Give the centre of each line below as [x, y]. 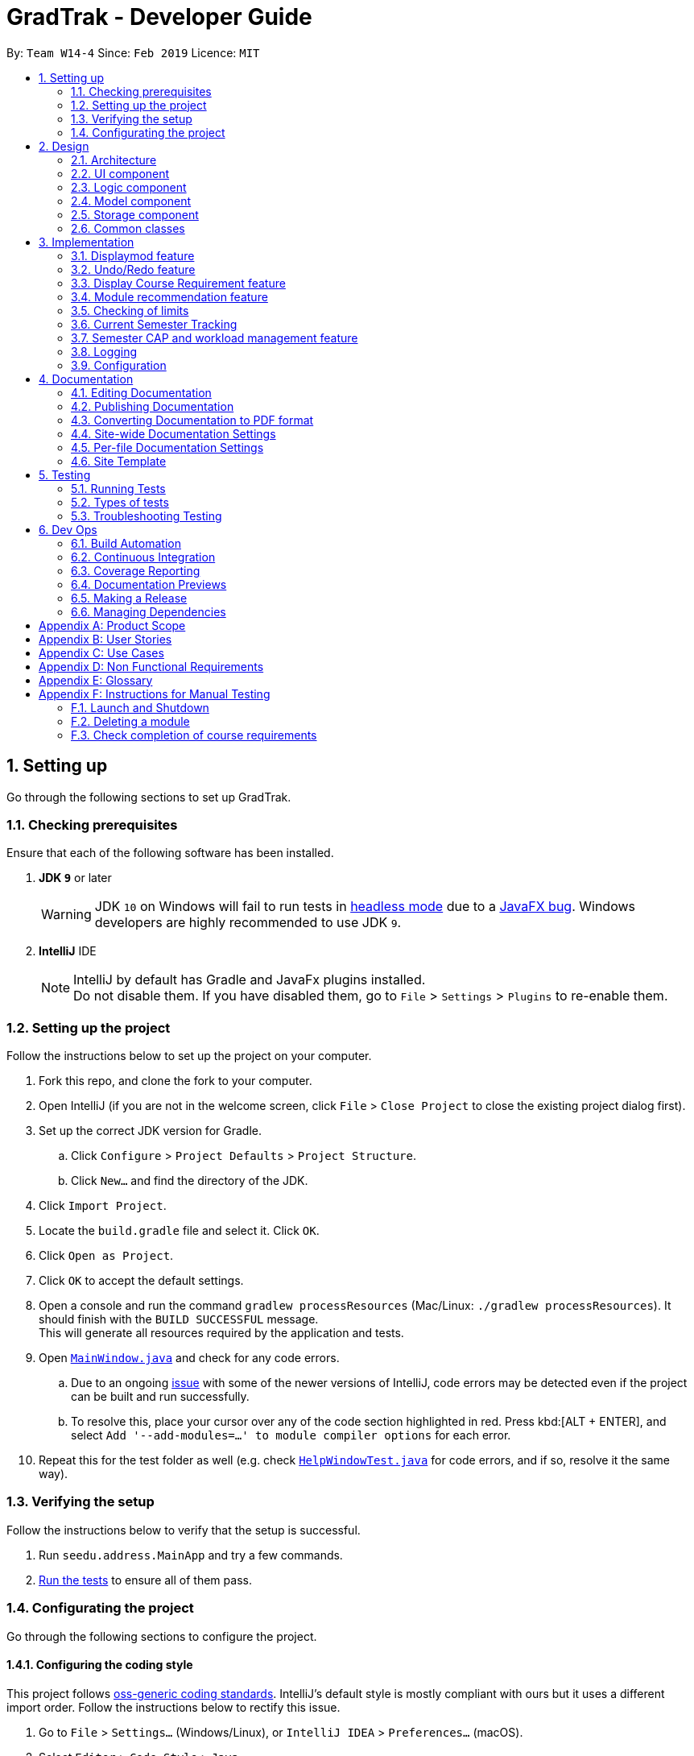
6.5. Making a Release [129, 598]
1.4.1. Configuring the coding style [100, 1665]
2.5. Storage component [135, 214]
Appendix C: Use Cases [101, 652]
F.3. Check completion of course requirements [194, 735]
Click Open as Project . [106, 1256]
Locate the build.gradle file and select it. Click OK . [179, 1231]
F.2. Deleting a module [130, 721]
